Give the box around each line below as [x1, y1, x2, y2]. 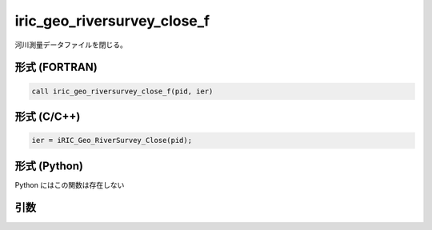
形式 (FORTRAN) [14, 61, 98, 74]
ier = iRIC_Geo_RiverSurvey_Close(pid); [31, 136, 192, 145]
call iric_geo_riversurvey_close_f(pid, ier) [31, 86, 214, 96]
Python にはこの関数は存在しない [14, 180, 125, 189]
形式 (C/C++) [14, 109, 81, 123]
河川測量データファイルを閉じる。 [14, 40, 127, 50]
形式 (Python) [14, 159, 84, 172]
